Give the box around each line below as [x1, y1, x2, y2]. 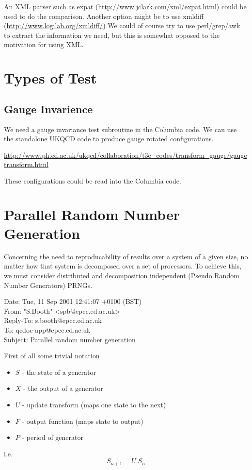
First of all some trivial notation [4, 351, 100, 361]
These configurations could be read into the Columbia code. [4, 175, 181, 185]
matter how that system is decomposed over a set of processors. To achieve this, [4, 261, 241, 271]
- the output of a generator [23, 383, 103, 393]
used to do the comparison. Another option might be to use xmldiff [4, 11, 204, 21]
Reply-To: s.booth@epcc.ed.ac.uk [4, 315, 102, 325]
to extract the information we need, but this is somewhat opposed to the [4, 30, 220, 40]
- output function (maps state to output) [22, 416, 143, 426]
